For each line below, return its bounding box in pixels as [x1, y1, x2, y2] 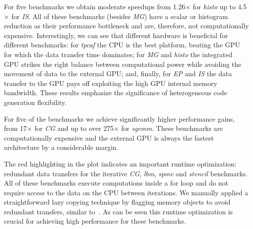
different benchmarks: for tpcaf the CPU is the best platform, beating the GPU [4, 40, 240, 50]
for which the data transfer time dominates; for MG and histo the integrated [4, 49, 233, 59]
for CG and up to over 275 [34, 123, 114, 133]
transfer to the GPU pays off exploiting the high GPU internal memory [4, 78, 217, 88]
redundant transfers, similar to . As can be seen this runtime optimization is [4, 206, 233, 216]
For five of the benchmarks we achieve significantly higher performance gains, [4, 113, 235, 124]
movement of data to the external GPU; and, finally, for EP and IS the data [4, 68, 232, 79]
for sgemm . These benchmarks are [121, 123, 223, 133]
